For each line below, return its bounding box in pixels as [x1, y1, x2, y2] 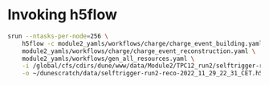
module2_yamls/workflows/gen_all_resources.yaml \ [22, 55, 195, 63]
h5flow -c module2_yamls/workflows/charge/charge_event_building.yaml [22, 39, 263, 47]
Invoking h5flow [7, 6, 118, 24]
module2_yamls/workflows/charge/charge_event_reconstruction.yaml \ [22, 47, 256, 55]
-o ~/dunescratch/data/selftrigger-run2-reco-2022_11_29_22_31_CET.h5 [22, 70, 263, 78]
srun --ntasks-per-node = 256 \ [7, 32, 109, 40]
